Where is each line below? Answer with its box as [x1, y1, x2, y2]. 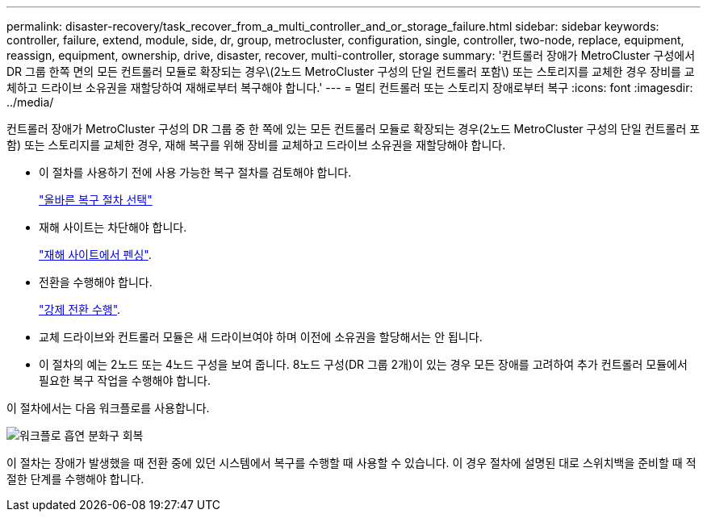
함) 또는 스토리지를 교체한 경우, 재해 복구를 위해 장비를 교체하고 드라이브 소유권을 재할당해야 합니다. [6, 138, 506, 152]
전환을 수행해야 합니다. [39, 275, 153, 289]
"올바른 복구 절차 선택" [39, 193, 153, 207]
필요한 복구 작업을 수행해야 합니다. [39, 374, 211, 387]
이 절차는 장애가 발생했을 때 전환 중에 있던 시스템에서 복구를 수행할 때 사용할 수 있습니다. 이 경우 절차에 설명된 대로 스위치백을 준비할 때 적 [6, 456, 697, 470]
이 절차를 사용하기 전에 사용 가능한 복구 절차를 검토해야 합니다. [39, 165, 352, 179]
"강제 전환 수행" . [39, 303, 121, 316]
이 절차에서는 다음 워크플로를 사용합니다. [6, 401, 210, 415]
